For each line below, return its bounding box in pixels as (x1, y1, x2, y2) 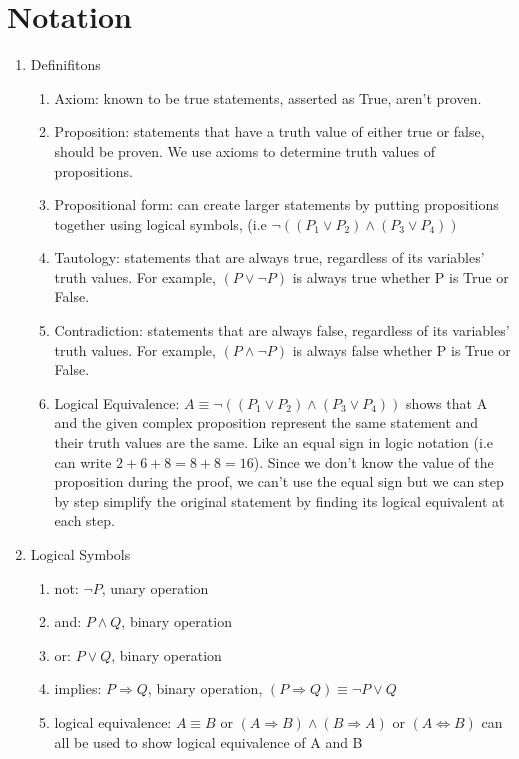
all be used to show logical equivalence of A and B (54, 731, 363, 752)
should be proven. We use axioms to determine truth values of (54, 140, 435, 161)
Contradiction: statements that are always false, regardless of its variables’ (54, 320, 510, 341)
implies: (54, 678, 102, 699)
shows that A (406, 392, 488, 413)
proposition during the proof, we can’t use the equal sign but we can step (54, 471, 504, 492)
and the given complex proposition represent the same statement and (54, 412, 479, 433)
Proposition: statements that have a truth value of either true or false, (54, 121, 485, 142)
